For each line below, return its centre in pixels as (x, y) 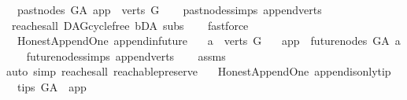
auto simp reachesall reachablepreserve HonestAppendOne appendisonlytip (199, 71)
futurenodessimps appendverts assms (126, 56)
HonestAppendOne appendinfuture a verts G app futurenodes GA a (209, 41)
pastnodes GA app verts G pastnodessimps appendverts (169, 9)
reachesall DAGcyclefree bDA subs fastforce (130, 25)
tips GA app (52, 86)
